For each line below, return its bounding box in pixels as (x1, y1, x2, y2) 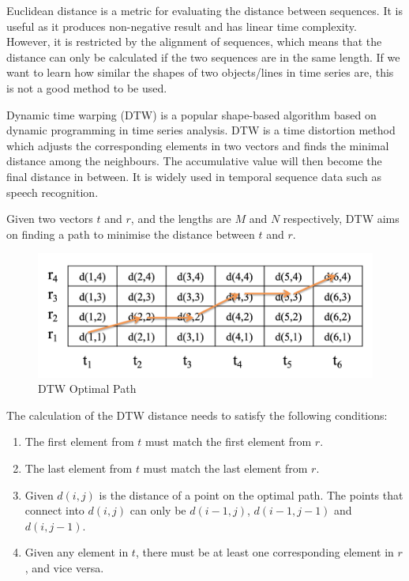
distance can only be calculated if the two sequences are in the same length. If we (6, 48, 400, 65)
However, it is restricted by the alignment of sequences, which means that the (6, 33, 382, 50)
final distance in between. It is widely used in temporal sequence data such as (6, 168, 381, 184)
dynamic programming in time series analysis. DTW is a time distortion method (6, 122, 396, 138)
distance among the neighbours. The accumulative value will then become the (6, 153, 382, 169)
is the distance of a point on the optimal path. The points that (99, 486, 403, 503)
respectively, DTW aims (283, 210, 400, 227)
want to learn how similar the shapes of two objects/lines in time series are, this (6, 64, 394, 81)
